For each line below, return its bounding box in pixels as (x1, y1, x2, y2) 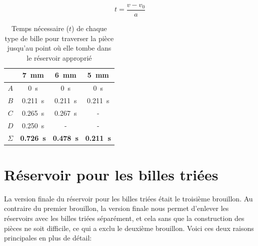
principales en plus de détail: (4, 232, 92, 243)
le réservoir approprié (26, 52, 92, 63)
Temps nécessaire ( (11, 23, 69, 34)
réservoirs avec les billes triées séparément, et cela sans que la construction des (4, 213, 244, 223)
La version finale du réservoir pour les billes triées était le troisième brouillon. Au (4, 193, 253, 203)
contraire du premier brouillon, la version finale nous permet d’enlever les (4, 203, 229, 213)
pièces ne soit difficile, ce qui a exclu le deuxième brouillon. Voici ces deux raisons (4, 222, 254, 233)
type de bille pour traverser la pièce (4, 33, 114, 43)
